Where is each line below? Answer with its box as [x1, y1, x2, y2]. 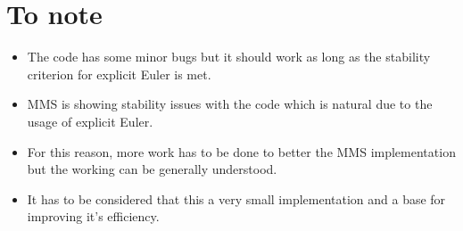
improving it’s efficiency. [27, 207, 160, 226]
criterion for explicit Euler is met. [27, 64, 211, 83]
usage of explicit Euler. [27, 111, 153, 130]
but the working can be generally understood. [27, 160, 277, 178]
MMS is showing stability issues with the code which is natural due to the [27, 95, 433, 113]
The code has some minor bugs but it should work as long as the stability [27, 47, 431, 66]
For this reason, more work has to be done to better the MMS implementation [27, 142, 456, 161]
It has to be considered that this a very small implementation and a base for [27, 189, 446, 208]
